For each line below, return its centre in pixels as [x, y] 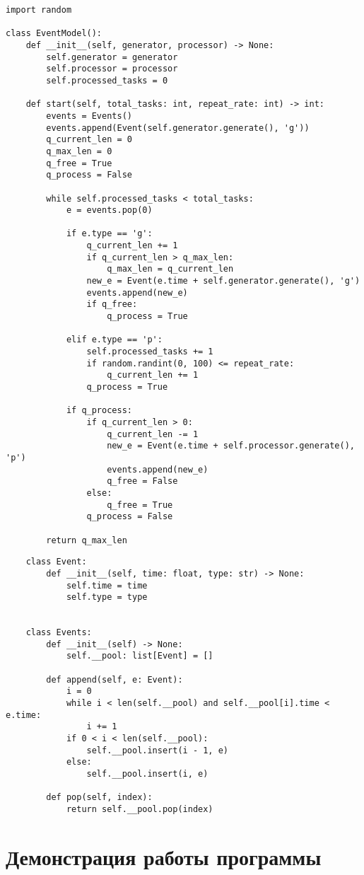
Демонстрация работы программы [164, 856]
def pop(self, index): [99, 798]
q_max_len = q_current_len [170, 269]
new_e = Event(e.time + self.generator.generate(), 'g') [223, 281]
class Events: [59, 633]
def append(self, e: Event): [115, 679]
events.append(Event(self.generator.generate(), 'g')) [178, 128]
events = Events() [89, 116]
